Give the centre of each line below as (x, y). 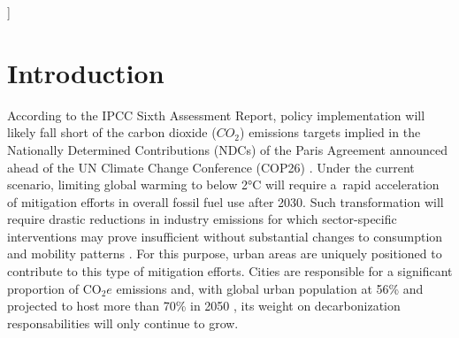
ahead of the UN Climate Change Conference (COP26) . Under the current (211, 167)
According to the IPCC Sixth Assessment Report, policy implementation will (216, 115)
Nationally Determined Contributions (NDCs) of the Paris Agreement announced (227, 149)
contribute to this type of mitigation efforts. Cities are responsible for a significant (230, 271)
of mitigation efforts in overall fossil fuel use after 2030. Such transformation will (226, 201)
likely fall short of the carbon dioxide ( (112, 132)
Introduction (86, 72)
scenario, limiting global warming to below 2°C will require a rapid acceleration (223, 184)
